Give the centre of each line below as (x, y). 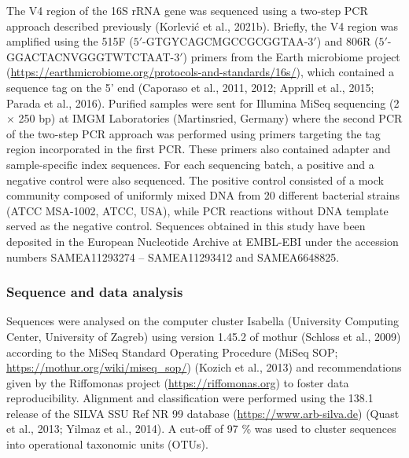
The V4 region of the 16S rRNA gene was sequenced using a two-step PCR (187, 10)
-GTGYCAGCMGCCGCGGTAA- (225, 41)
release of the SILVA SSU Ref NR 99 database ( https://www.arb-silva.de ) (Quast (203, 413)
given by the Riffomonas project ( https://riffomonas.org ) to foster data (178, 382)
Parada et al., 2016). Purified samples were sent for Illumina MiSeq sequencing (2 (203, 103)
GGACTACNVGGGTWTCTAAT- (90, 56)
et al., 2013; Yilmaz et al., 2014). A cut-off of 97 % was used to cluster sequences (201, 429)
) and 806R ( (348, 41)
